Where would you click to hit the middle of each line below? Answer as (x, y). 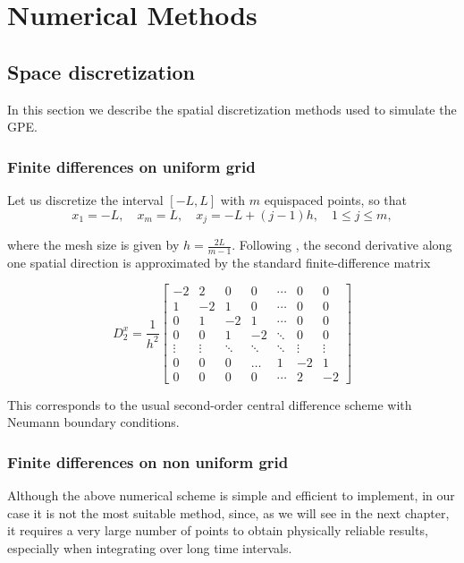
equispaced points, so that (336, 199)
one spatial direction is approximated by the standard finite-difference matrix (219, 262)
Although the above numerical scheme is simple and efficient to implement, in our (231, 495)
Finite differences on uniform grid (131, 166)
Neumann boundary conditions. (93, 422)
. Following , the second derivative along (342, 245)
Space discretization (101, 71)
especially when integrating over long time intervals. (150, 547)
